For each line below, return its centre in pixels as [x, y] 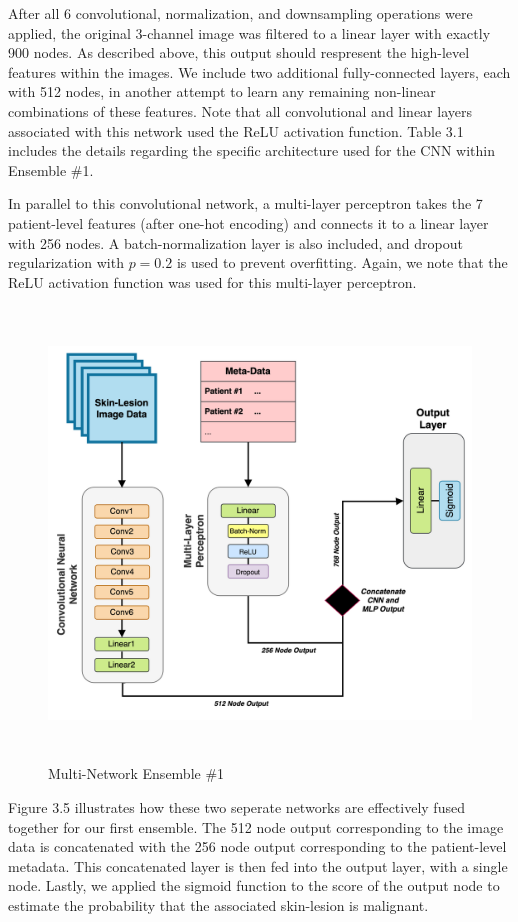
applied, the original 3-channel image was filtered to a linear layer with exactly [249, 32]
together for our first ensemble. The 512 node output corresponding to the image [256, 826]
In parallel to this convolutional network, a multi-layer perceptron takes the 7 [245, 203]
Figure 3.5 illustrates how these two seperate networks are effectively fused [236, 807]
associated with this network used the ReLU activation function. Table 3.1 [236, 130]
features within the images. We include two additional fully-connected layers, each [259, 71]
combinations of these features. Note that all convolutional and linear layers [240, 110]
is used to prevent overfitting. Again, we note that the [342, 262]
